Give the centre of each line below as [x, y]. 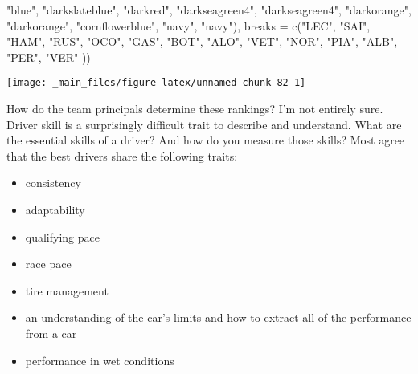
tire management [67, 290]
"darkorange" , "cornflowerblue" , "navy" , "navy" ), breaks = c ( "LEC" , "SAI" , [189, 25]
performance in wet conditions [100, 360]
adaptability [55, 209]
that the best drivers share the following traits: [122, 155]
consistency [53, 183]
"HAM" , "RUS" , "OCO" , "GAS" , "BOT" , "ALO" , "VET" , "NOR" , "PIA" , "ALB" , [202, 41]
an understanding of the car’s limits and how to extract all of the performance [218, 317]
